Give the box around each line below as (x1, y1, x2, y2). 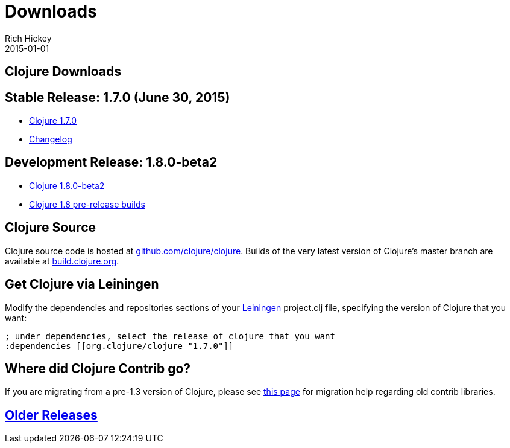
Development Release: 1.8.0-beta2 (5, 155, 218, 170)
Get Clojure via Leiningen (5, 277, 159, 292)
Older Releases (5, 407, 98, 423)
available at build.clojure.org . (5, 255, 119, 266)
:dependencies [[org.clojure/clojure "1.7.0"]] (5, 341, 234, 351)
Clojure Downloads (5, 64, 122, 80)
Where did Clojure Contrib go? (5, 360, 191, 376)
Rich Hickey (5, 33, 52, 43)
